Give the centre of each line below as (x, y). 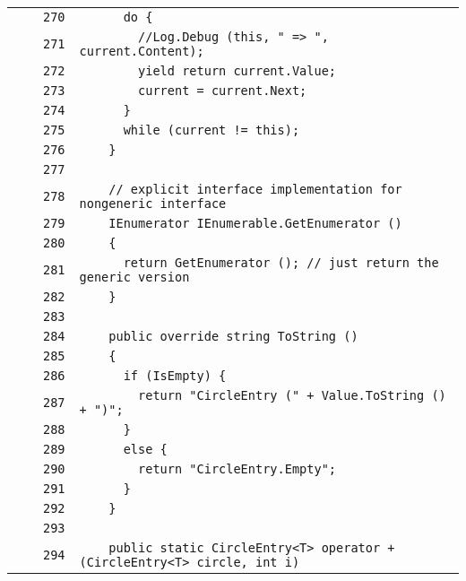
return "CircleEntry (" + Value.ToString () (292, 395)
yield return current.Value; (237, 71)
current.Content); (142, 51)
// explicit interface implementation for (255, 189)
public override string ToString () (233, 336)
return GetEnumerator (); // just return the (281, 263)
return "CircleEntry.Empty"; (237, 469)
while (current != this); (211, 130)
